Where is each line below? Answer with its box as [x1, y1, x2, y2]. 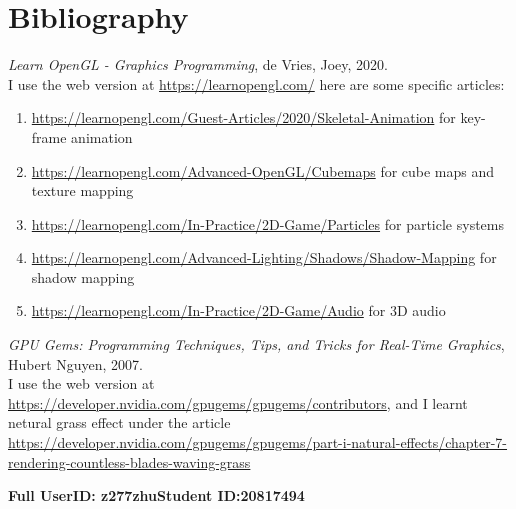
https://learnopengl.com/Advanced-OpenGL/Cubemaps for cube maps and [31, 160, 495, 181]
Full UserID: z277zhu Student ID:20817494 [8, 485, 305, 506]
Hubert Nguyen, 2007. [8, 353, 144, 374]
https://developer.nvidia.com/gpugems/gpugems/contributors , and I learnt [8, 392, 468, 413]
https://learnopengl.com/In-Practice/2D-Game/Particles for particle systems [31, 213, 505, 234]
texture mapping [31, 180, 134, 201]
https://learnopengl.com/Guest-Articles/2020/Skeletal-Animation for [31, 107, 456, 128]
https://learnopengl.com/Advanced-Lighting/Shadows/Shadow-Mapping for [31, 247, 497, 268]
